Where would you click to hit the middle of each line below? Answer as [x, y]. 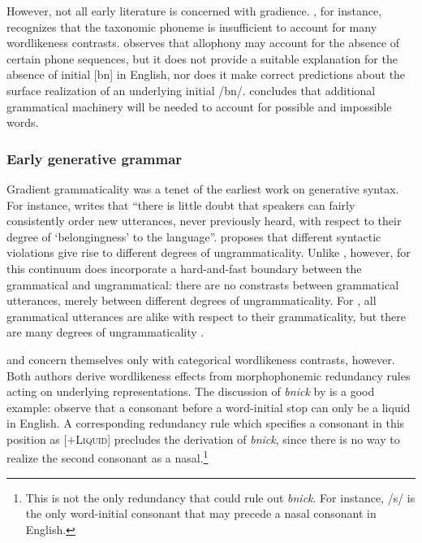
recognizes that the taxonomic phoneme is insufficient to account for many [192, 26]
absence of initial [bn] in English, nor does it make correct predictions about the [206, 74]
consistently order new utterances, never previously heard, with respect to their [204, 221]
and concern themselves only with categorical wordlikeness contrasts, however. [201, 359]
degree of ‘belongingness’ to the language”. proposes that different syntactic [194, 236]
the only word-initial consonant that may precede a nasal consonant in [201, 513]
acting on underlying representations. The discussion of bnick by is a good [191, 391]
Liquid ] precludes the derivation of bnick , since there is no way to [238, 439]
